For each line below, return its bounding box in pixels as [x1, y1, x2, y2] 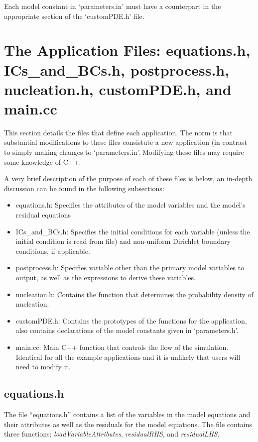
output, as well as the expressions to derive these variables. [15, 272, 196, 282]
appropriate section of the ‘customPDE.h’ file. [4, 10, 144, 21]
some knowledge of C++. [4, 156, 81, 167]
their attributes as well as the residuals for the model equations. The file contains [4, 419, 253, 429]
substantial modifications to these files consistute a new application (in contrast [4, 137, 247, 147]
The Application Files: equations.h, [4, 40, 251, 60]
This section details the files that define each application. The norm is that [4, 127, 233, 137]
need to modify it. [15, 361, 71, 372]
